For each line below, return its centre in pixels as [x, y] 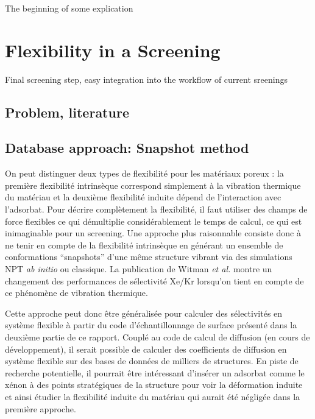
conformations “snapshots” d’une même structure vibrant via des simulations [149, 257]
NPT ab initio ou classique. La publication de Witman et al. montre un [139, 269]
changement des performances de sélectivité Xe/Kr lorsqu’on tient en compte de [154, 280]
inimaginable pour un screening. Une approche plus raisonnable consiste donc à [153, 233]
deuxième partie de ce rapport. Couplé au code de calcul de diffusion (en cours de [157, 337]
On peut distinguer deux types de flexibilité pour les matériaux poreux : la [144, 173]
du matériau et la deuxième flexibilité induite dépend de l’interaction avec [143, 197]
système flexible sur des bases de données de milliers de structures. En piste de [152, 361]
